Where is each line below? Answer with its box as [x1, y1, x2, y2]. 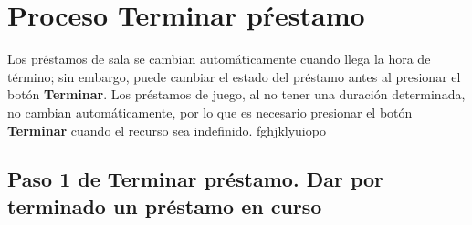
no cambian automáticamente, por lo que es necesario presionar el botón [7, 102, 413, 121]
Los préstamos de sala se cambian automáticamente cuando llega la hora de [7, 49, 431, 68]
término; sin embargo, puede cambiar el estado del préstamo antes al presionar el [7, 66, 461, 86]
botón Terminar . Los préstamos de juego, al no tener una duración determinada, [7, 85, 466, 104]
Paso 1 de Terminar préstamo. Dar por [7, 165, 384, 193]
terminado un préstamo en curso [7, 191, 322, 220]
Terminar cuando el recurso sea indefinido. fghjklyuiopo [7, 120, 326, 139]
